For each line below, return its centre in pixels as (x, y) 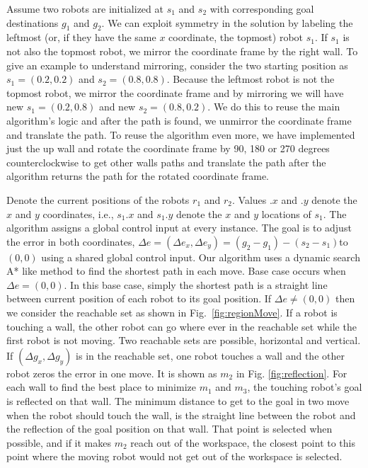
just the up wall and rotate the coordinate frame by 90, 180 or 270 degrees (168, 148)
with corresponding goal (262, 8)
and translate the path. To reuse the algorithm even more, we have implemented (181, 134)
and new (117, 107)
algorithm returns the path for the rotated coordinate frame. (138, 176)
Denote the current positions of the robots (98, 199)
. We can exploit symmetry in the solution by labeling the (227, 22)
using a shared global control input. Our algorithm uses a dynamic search (201, 257)
